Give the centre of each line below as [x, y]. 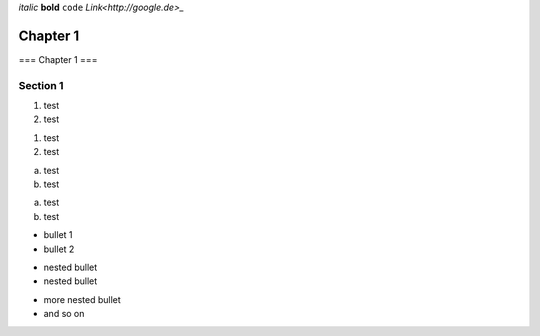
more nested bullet [82, 299]
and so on [64, 314]
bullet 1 [58, 235]
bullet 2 [59, 249]
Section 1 [41, 85]
